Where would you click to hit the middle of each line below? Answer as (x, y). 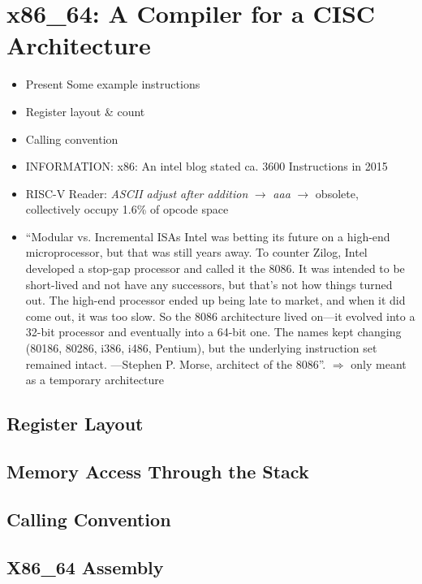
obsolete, (337, 193)
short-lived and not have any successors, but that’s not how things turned (209, 284)
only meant (379, 363)
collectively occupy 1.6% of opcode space (127, 209)
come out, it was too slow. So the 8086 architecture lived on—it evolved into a (220, 316)
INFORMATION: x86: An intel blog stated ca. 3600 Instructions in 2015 (207, 166)
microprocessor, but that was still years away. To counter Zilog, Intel (196, 252)
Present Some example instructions (113, 84)
